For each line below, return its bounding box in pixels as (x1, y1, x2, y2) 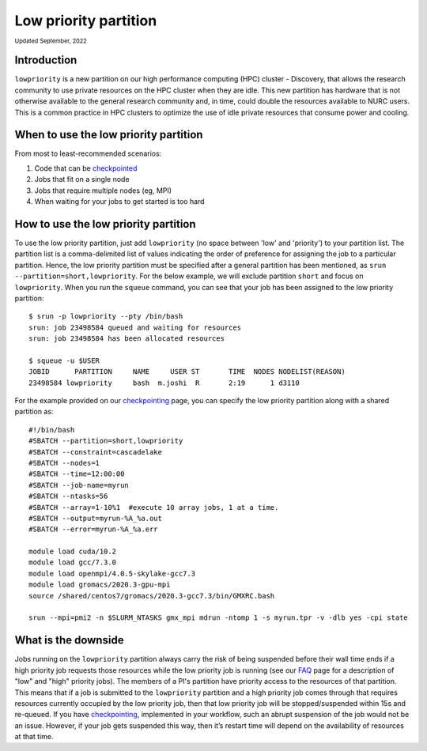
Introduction (14, 54, 77, 67)
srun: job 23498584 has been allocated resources (28, 334, 225, 343)
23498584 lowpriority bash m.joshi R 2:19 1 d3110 (28, 378, 300, 387)
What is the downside (14, 633, 124, 647)
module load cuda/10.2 (28, 547, 117, 557)
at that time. (14, 732, 55, 742)
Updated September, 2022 (14, 36, 87, 45)
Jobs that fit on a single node (34, 175, 130, 184)
